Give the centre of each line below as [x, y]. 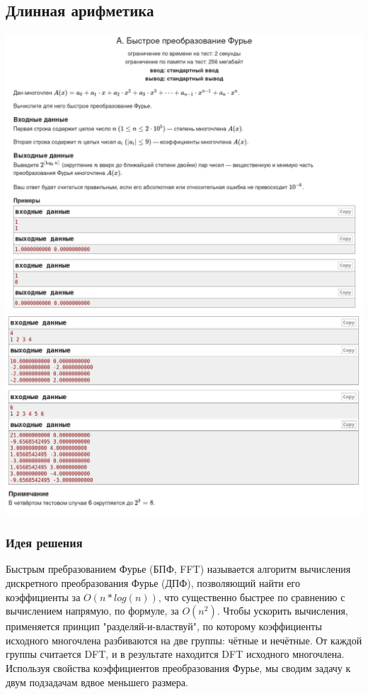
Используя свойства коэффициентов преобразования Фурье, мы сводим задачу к [178, 667]
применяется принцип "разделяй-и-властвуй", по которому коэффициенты [164, 626]
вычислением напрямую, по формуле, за [92, 611]
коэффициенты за [43, 597]
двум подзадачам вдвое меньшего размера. [97, 682]
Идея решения [44, 543]
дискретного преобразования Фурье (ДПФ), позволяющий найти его [153, 582]
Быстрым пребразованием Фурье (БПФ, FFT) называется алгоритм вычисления [178, 569]
